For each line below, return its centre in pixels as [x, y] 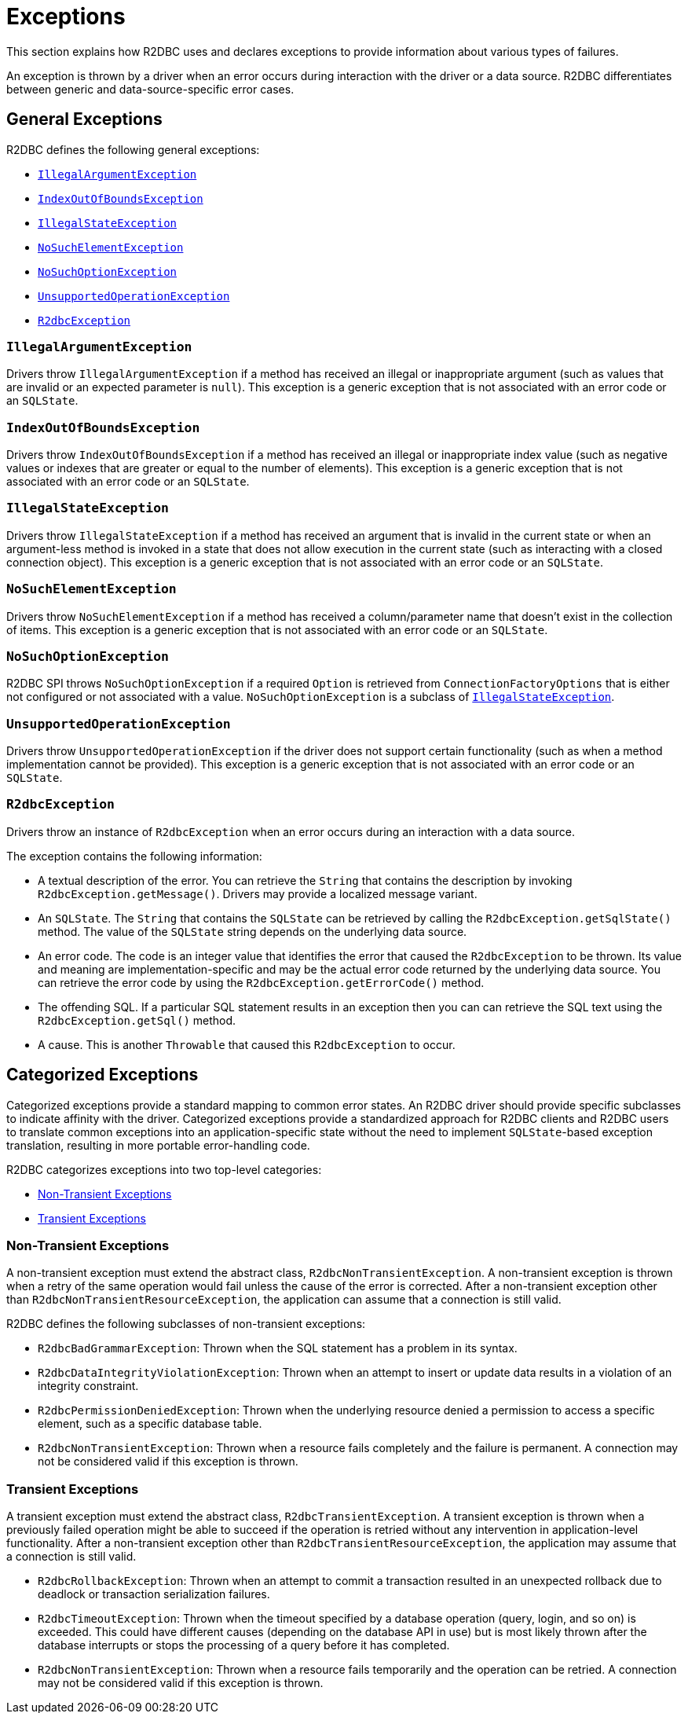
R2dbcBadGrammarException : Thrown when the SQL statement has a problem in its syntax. [278, 1348]
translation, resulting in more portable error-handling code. [158, 1145]
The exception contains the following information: [134, 856]
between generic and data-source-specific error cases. [150, 89]
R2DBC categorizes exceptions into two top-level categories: [164, 1169]
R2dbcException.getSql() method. [137, 1020]
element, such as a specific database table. [150, 1424]
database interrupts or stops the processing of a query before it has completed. [244, 1645]
